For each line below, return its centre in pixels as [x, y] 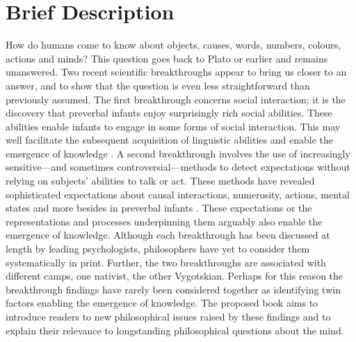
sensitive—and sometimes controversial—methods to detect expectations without [178, 167]
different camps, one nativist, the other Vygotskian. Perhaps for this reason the [175, 276]
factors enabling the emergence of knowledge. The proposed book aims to [162, 303]
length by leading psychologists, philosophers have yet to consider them [158, 249]
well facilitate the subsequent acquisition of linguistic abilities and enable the [169, 140]
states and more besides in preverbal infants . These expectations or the [159, 208]
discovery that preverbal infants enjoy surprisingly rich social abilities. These [169, 113]
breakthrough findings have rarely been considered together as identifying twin [173, 289]
